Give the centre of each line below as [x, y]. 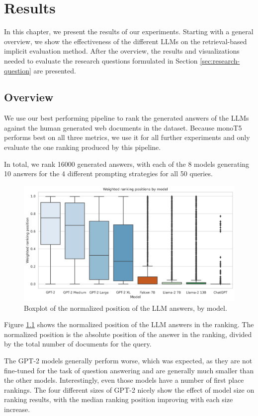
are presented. [55, 70]
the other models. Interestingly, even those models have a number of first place [124, 380]
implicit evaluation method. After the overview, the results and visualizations [122, 51]
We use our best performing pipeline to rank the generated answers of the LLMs [127, 118]
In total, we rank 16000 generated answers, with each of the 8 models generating [127, 164]
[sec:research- [220, 60]
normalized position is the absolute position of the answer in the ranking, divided [128, 334]
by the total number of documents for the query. [78, 344]
